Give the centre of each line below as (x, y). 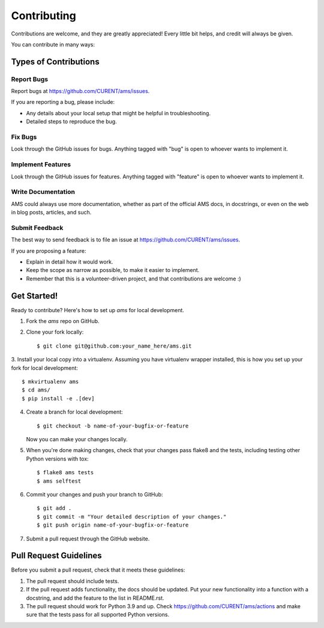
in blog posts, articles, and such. (51, 213)
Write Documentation (43, 192)
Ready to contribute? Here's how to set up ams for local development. (97, 310)
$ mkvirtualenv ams (50, 382)
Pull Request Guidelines (56, 556)
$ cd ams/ (36, 390)
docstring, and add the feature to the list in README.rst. (95, 598)
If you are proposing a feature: (49, 251)
